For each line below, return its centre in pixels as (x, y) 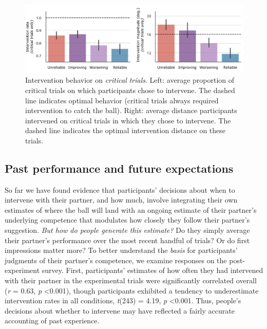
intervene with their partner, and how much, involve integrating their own (121, 200)
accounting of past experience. (52, 321)
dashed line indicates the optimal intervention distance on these (126, 130)
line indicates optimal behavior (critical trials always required (122, 100)
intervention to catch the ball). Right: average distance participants (131, 110)
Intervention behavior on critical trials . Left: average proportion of (130, 80)
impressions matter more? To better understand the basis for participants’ (121, 250)
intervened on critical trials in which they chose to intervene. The (128, 120)
